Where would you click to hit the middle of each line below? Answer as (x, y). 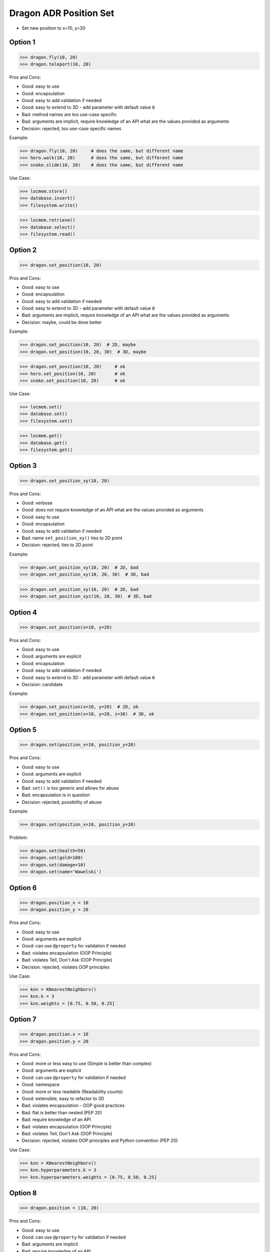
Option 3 (23, 466)
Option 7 (23, 1019)
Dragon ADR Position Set (62, 13)
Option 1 (22, 42)
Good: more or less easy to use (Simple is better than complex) (87, 1064)
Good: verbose (37, 503)
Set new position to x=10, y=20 (53, 28)
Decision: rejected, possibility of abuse (62, 802)
